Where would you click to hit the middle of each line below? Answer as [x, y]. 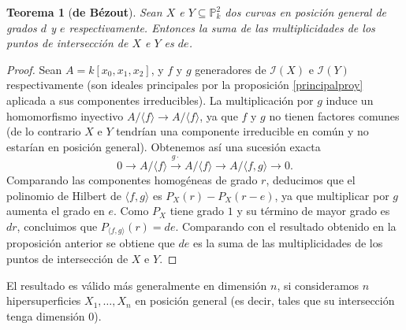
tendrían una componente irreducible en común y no [242, 131]
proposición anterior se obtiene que [91, 243]
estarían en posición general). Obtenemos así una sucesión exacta [164, 146]
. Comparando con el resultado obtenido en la [286, 226]
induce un [350, 100]
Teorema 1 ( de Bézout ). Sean [84, 12]
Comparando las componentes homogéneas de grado [132, 180]
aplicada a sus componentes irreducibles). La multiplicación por [160, 100]
